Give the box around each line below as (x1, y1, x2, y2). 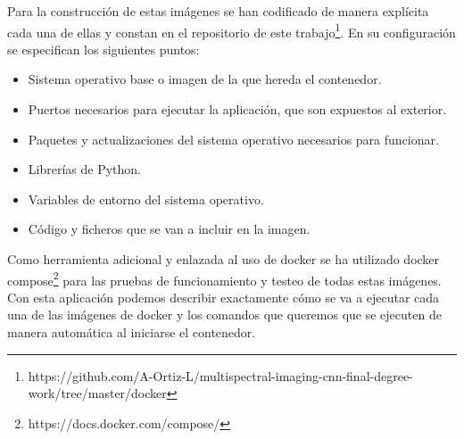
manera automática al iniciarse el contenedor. (7, 323, 256, 342)
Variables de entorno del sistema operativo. (28, 189, 264, 208)
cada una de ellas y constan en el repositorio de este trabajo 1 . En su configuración (7, 20, 456, 41)
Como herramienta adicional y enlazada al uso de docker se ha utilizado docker (7, 250, 440, 268)
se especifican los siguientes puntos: (7, 39, 200, 58)
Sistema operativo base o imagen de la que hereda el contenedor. (28, 70, 382, 88)
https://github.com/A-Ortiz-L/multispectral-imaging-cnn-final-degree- (28, 366, 413, 385)
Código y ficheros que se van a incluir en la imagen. (28, 219, 311, 238)
